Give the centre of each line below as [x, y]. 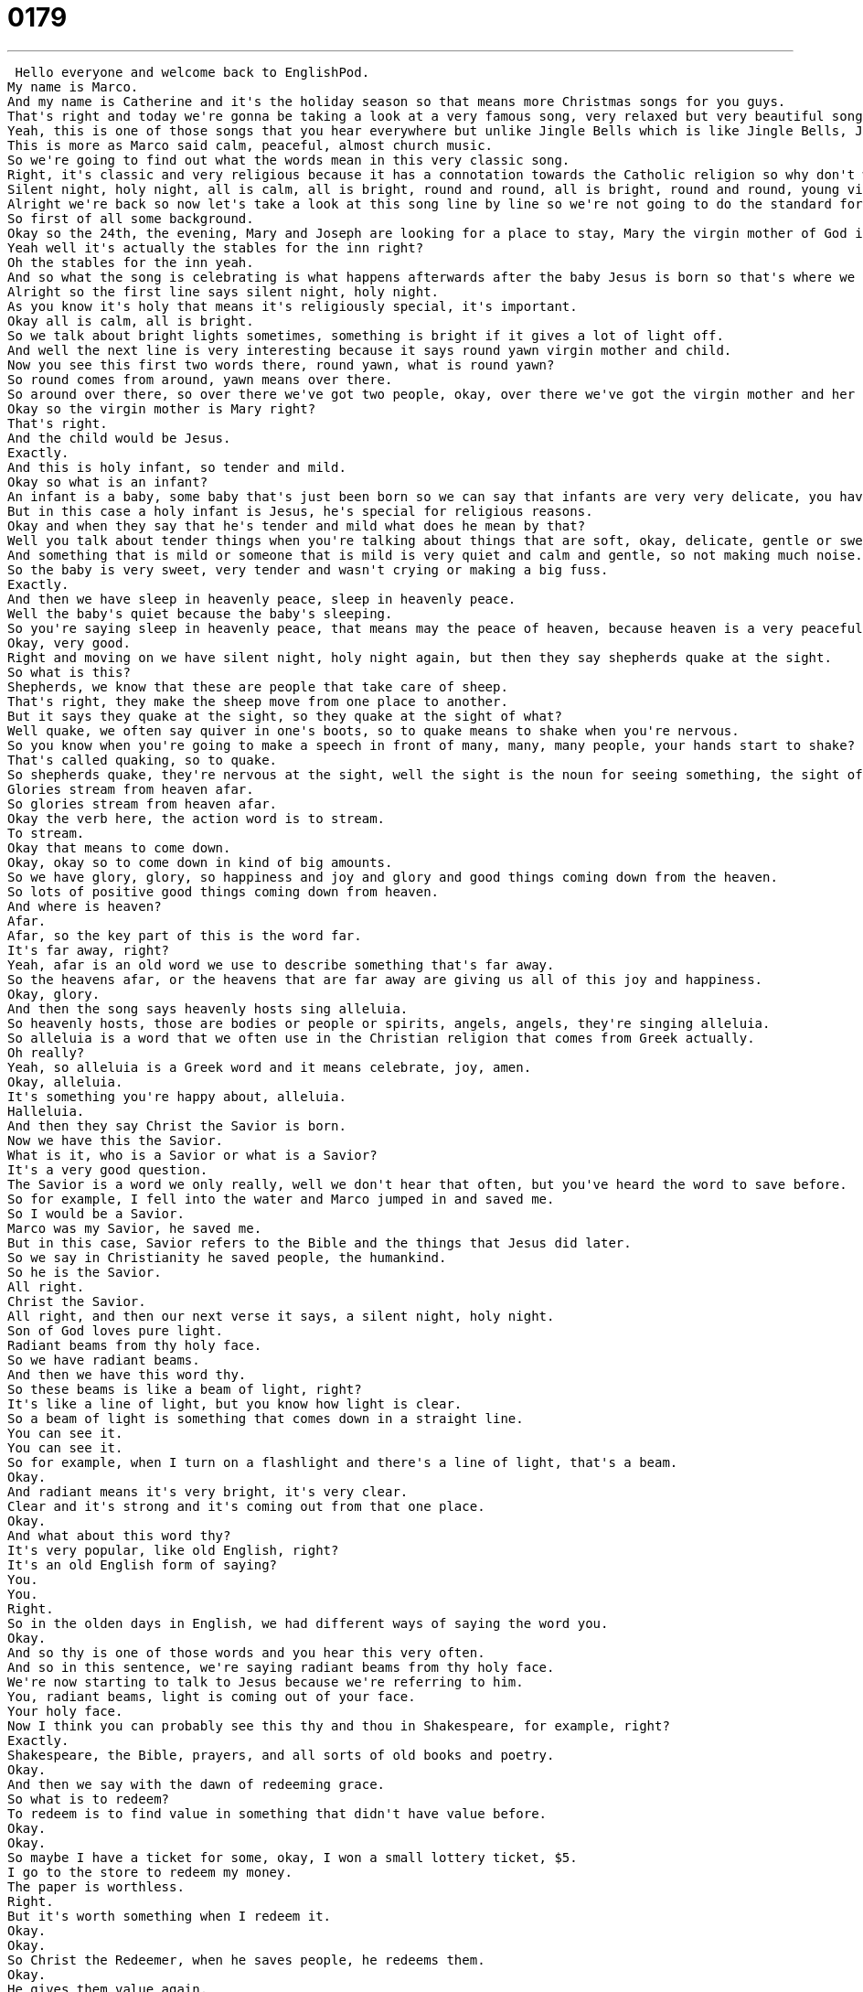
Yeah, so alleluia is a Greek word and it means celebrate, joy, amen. [270, 1067]
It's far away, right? [89, 950]
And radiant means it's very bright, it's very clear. [208, 1491]
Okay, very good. [69, 643]
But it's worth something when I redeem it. [170, 1916]
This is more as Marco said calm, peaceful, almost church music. [250, 145]
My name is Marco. [73, 86]
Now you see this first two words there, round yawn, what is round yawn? [281, 364]
